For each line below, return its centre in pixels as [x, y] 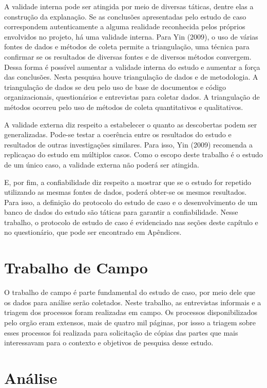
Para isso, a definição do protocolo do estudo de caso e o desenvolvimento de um [131, 202]
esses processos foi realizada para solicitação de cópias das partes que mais [121, 332]
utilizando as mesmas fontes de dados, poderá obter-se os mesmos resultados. [126, 192]
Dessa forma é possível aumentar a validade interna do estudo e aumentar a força [132, 67]
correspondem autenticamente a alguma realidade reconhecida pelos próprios [125, 26]
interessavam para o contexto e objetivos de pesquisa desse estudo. [109, 343]
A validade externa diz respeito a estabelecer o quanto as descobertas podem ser [131, 124]
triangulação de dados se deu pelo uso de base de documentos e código [115, 87]
